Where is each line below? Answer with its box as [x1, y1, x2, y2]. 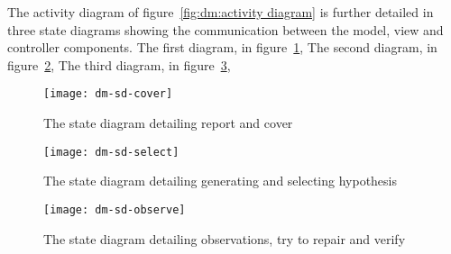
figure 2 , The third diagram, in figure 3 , [7, 55, 231, 74]
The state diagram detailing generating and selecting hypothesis [43, 171, 397, 190]
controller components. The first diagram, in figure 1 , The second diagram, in [7, 38, 437, 57]
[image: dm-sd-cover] [43, 87, 173, 101]
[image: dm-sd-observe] [43, 203, 186, 216]
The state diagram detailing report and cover [43, 113, 293, 132]
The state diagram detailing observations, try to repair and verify [43, 229, 406, 248]
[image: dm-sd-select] [43, 145, 179, 159]
